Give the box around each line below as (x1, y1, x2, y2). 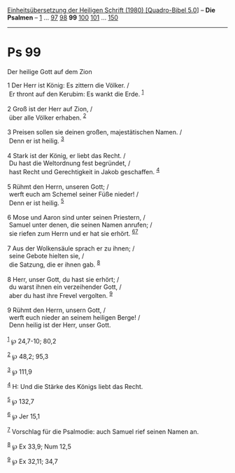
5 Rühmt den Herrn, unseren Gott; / (7, 182, 110, 191)
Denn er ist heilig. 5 (8, 197, 64, 207)
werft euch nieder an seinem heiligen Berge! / (8, 313, 141, 322)
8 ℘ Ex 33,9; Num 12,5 (7, 441, 71, 451)
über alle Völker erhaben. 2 (8, 112, 87, 122)
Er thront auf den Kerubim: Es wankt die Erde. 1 (8, 88, 145, 98)
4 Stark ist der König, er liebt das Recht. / (7, 151, 126, 160)
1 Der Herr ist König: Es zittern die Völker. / (7, 80, 129, 90)
